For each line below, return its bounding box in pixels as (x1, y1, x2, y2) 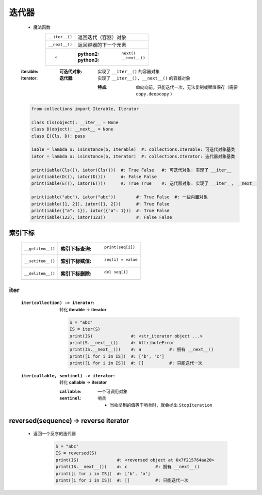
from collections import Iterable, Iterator (31, 106, 139, 112)
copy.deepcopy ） (136, 91, 175, 97)
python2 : (78, 50, 99, 57)
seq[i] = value (104, 257, 138, 262)
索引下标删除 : (60, 271, 92, 277)
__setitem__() (24, 258, 55, 264)
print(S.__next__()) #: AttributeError (69, 340, 175, 345)
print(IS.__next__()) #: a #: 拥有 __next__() (69, 347, 214, 352)
